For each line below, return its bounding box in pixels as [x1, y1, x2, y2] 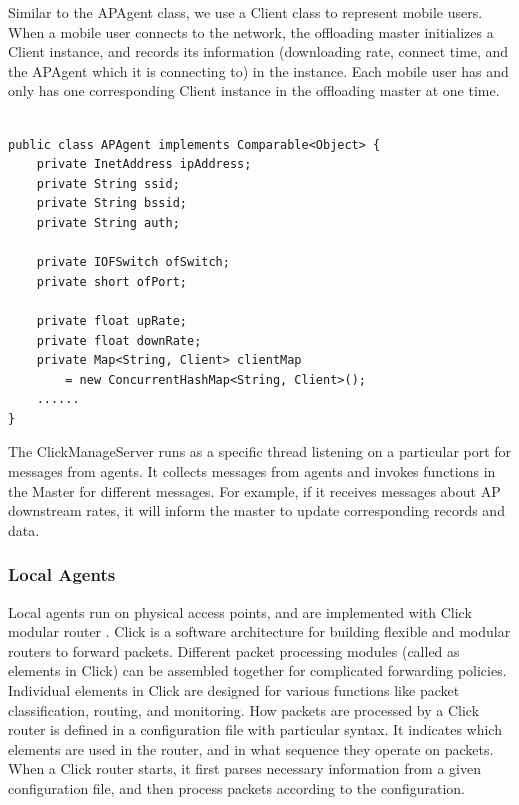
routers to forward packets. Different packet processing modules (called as [8, 640, 460, 661]
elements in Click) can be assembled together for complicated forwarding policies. [8, 660, 507, 681]
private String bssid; [36, 196, 187, 211]
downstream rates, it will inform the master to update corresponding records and [8, 500, 505, 521]
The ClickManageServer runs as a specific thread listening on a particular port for [8, 441, 512, 462]
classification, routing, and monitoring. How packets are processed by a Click [8, 699, 480, 720]
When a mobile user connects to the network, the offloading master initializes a [8, 21, 494, 42]
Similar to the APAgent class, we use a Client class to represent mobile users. [8, 2, 483, 22]
